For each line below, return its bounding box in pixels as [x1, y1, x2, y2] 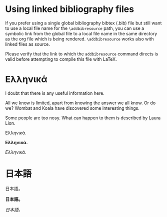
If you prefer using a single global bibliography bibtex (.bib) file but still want [5, 20, 162, 26]
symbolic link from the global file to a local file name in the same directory [5, 30, 157, 36]
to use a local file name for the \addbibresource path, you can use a [5, 25, 144, 31]
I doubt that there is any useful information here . [5, 90, 105, 96]
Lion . [5, 120, 16, 126]
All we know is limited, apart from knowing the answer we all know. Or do [5, 100, 156, 106]
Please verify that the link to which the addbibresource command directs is [5, 51, 158, 57]
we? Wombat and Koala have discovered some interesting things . [5, 105, 140, 111]
